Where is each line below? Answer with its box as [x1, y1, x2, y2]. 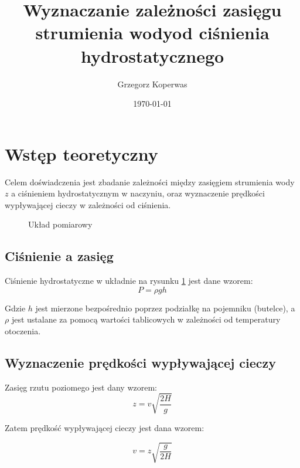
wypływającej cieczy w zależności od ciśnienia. [5, 198, 171, 211]
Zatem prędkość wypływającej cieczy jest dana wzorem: [5, 421, 204, 433]
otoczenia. [5, 324, 41, 337]
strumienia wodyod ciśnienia [35, 21, 270, 45]
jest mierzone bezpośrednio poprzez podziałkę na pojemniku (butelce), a [35, 301, 295, 314]
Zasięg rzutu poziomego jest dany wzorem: [5, 381, 157, 393]
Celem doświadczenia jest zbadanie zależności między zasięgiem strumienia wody [5, 175, 295, 188]
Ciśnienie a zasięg [5, 247, 114, 265]
